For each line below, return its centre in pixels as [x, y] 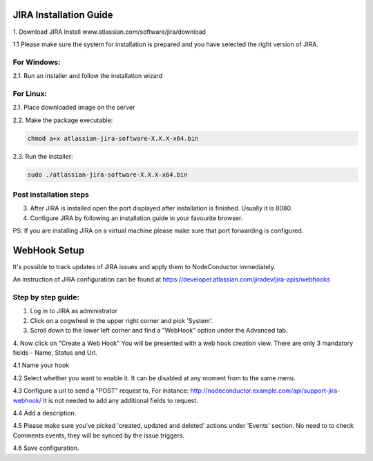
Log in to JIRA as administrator [74, 311]
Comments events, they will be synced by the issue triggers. [99, 435]
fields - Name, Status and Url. [55, 353]
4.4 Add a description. [45, 413]
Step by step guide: [46, 297]
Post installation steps [51, 195]
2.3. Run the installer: [43, 156]
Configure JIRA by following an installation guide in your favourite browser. [136, 218]
